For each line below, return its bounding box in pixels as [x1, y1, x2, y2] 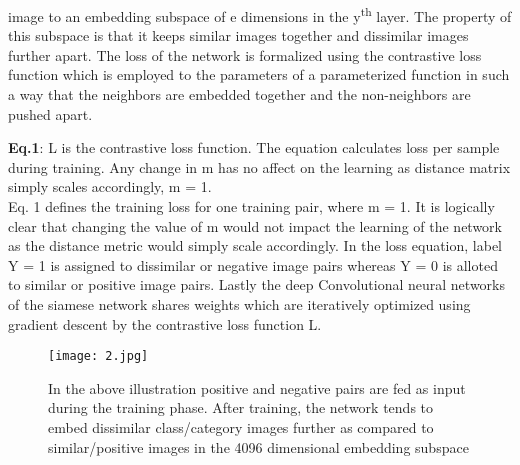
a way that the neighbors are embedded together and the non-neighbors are [8, 84, 471, 105]
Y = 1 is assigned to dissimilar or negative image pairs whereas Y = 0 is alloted [8, 254, 498, 275]
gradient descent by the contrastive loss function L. [8, 313, 322, 334]
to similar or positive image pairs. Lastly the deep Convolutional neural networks [8, 274, 505, 295]
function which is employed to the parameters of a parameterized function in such [8, 64, 510, 85]
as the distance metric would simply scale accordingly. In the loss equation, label [8, 235, 503, 256]
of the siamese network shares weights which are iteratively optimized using [8, 293, 471, 314]
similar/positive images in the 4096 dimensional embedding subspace [48, 436, 469, 457]
